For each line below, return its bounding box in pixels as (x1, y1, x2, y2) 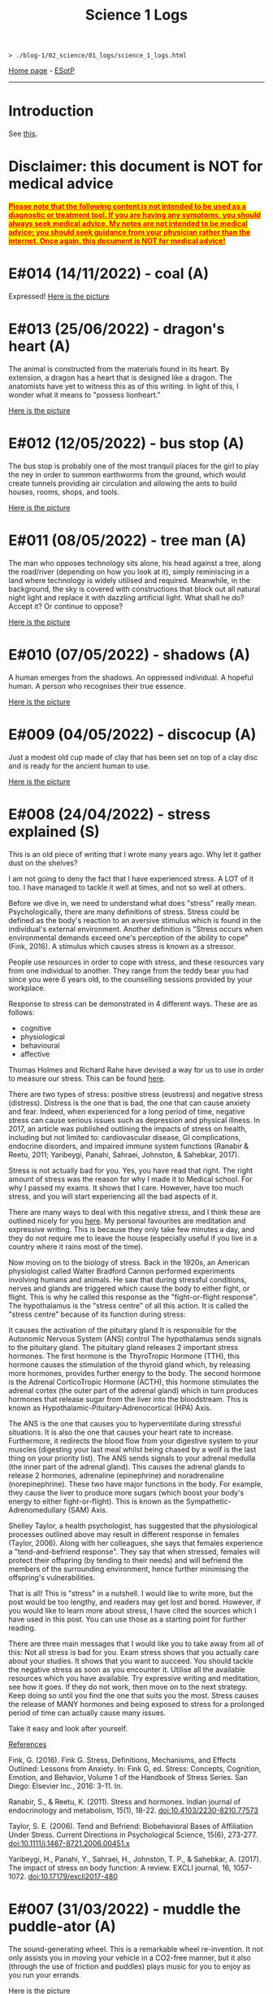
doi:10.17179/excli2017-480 (28, 1871, 118, 1881)
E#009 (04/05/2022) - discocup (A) (8, 725, 257, 743)
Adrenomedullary (8, 1504, 67, 1514)
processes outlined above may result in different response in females (8, 1529, 240, 1539)
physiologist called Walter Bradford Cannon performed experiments (8, 1266, 236, 1276)
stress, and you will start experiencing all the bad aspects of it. (8, 1191, 218, 1201)
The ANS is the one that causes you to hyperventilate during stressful (8, 1418, 241, 1428)
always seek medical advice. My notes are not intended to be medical (8, 219, 248, 229)
